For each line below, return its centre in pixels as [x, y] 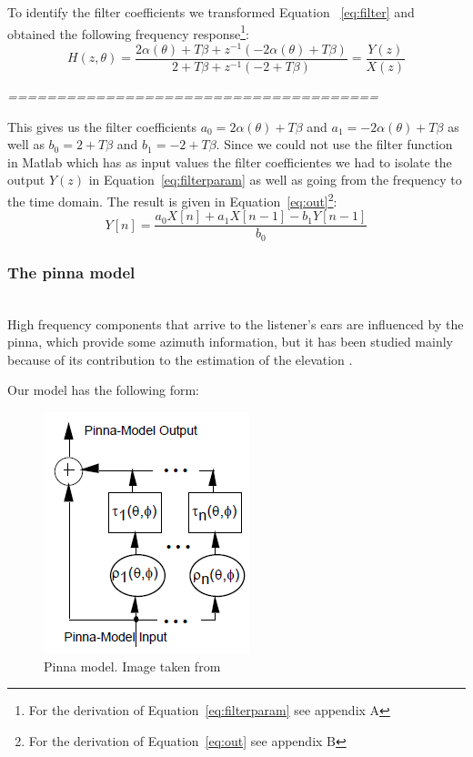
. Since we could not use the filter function [334, 144]
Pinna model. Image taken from [132, 666]
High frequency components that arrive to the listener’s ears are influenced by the [236, 323]
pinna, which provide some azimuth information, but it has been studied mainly [230, 342]
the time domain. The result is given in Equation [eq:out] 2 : [172, 199]
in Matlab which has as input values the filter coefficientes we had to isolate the [230, 161]
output [26, 180]
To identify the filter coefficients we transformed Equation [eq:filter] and [211, 12]
